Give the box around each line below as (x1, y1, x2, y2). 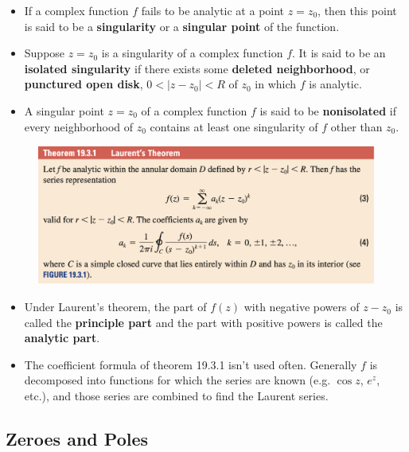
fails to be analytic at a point (141, 2, 285, 18)
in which (255, 76, 297, 92)
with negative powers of (243, 298, 360, 315)
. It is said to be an (292, 45, 386, 61)
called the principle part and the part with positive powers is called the (24, 314, 383, 330)
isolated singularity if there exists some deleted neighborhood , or (24, 60, 370, 76)
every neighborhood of (24, 118, 134, 134)
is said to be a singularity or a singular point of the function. (24, 18, 340, 34)
